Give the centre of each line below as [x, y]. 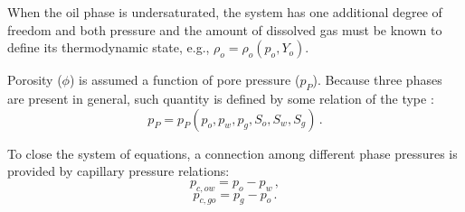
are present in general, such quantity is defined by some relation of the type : [221, 98]
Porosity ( [35, 80]
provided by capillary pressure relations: [119, 171]
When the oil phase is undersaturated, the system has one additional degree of [225, 12]
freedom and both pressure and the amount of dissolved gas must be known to [225, 29]
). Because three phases [377, 80]
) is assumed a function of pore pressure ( [185, 80]
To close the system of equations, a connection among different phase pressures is [232, 153]
